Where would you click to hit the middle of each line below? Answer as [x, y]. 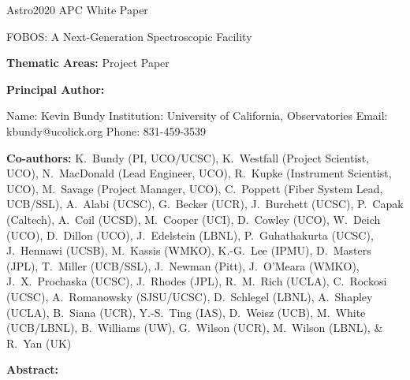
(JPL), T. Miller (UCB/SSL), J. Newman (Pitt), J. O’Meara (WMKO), [183, 265]
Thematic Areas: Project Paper [88, 63]
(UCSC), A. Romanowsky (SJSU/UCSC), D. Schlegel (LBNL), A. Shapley [190, 296]
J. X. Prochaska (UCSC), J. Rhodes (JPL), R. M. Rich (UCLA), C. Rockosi [197, 281]
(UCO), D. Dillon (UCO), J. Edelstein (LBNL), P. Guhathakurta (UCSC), [190, 235]
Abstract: [33, 369]
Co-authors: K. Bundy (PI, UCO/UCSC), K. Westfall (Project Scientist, [188, 157]
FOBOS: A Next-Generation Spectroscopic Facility [129, 36]
